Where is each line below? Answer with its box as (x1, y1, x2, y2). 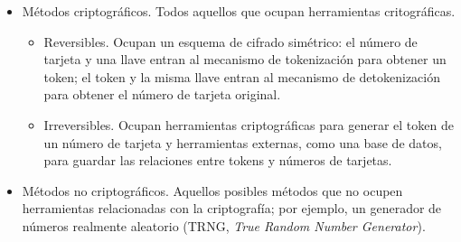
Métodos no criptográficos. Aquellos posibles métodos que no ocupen (22, 181, 403, 200)
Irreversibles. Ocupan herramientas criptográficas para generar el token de (43, 115, 454, 134)
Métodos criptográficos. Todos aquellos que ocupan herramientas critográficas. (22, 2, 456, 20)
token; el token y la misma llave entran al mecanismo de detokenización (43, 67, 441, 86)
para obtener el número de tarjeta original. (43, 85, 281, 104)
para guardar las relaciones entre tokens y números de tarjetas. (43, 151, 392, 170)
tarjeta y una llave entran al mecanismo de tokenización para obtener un (43, 50, 447, 69)
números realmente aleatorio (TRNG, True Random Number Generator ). (22, 216, 426, 235)
